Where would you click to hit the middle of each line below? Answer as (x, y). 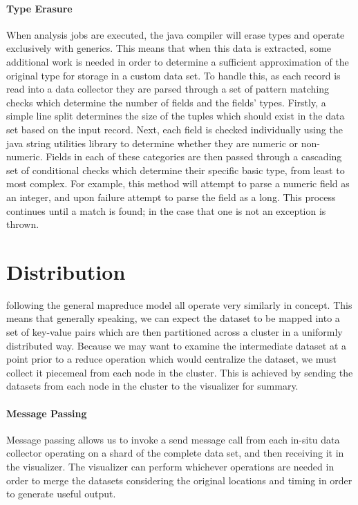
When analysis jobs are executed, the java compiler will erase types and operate (176, 34)
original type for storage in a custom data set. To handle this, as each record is (173, 75)
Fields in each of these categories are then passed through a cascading (194, 156)
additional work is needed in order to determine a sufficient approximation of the (178, 61)
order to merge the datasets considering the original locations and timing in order (179, 480)
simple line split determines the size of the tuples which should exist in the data (176, 116)
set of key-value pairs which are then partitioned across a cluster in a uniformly (175, 332)
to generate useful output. (61, 494)
